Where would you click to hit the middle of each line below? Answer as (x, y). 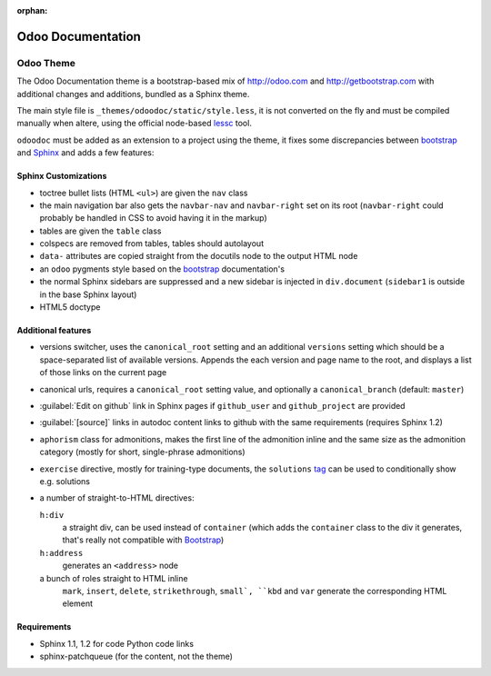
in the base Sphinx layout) (88, 294)
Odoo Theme (46, 63)
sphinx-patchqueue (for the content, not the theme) (136, 656)
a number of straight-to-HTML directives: (117, 498)
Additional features (54, 331)
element (77, 603)
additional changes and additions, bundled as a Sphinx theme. (133, 94)
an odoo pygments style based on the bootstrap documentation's (162, 269)
